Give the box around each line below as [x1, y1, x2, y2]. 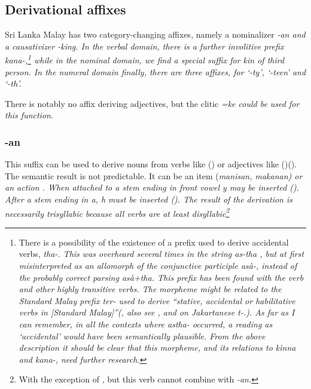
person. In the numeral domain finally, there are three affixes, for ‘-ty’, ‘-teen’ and [5, 65, 306, 78]
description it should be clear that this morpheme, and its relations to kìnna [19, 341, 296, 354]
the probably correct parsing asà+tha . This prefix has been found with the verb [19, 271, 304, 283]
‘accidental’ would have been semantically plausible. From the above [19, 329, 266, 342]
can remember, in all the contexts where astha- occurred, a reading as [19, 318, 273, 330]
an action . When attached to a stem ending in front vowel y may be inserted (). [5, 181, 300, 194]
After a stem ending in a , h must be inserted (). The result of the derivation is [5, 193, 293, 206]
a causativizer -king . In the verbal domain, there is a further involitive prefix [5, 39, 284, 52]
